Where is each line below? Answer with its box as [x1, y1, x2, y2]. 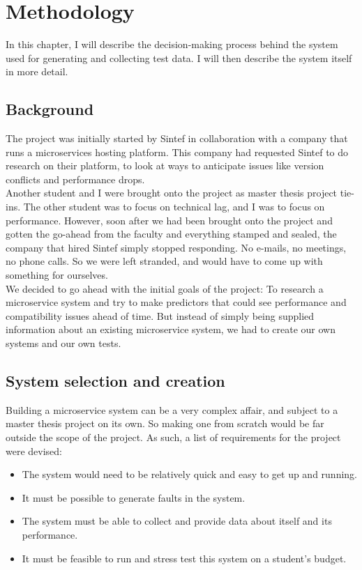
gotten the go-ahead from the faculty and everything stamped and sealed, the [6, 226, 337, 241]
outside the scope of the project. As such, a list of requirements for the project [6, 430, 341, 444]
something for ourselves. [6, 268, 108, 282]
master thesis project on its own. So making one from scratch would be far [6, 416, 324, 431]
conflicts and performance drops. [6, 171, 145, 186]
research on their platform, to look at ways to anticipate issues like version [6, 158, 324, 173]
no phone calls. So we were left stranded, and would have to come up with [6, 254, 323, 268]
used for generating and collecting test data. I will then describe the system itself [6, 50, 352, 65]
